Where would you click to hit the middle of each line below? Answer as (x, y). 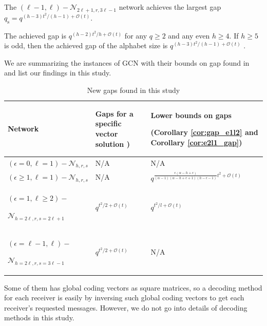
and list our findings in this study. (58, 73)
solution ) (112, 143)
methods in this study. (39, 318)
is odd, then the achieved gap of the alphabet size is (86, 45)
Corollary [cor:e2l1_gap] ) (196, 142)
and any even (189, 35)
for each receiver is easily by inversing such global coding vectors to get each (124, 298)
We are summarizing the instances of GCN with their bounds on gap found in (127, 62)
